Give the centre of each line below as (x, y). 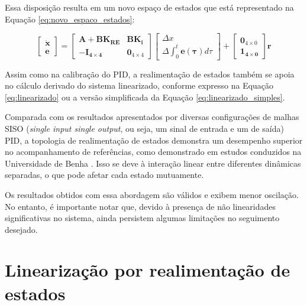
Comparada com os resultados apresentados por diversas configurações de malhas (152, 117)
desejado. (21, 229)
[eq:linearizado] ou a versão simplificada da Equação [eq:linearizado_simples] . (145, 97)
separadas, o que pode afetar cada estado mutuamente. (104, 175)
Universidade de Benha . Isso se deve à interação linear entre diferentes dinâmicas (153, 163)
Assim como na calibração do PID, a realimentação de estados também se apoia (150, 74)
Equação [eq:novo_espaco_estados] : (70, 19)
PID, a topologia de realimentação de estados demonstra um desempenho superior (154, 140)
